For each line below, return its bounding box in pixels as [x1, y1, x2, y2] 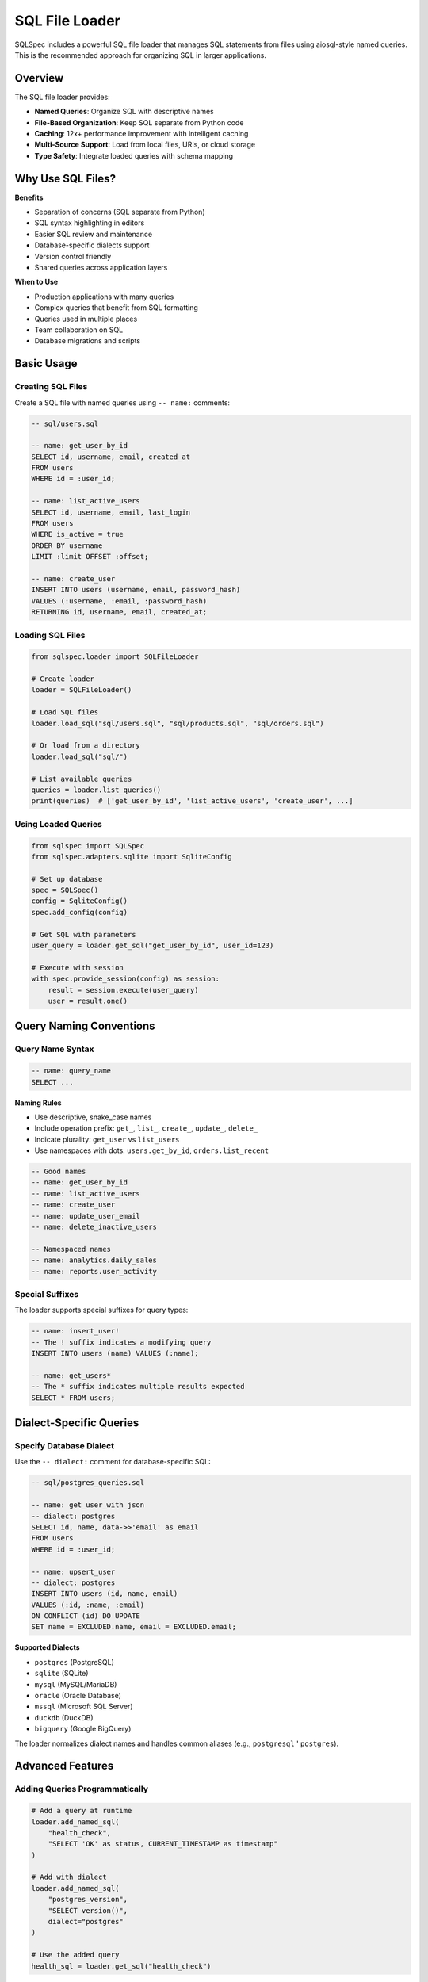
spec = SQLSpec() [31, 886, 99, 895]
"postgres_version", [48, 1895, 128, 1904]
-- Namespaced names [31, 1245, 111, 1253]
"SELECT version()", [48, 1906, 128, 1915]
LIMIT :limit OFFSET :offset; [31, 552, 149, 561]
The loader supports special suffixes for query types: [14, 1305, 189, 1315]
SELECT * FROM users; [31, 1393, 116, 1402]
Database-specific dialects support [34, 240, 150, 250]
